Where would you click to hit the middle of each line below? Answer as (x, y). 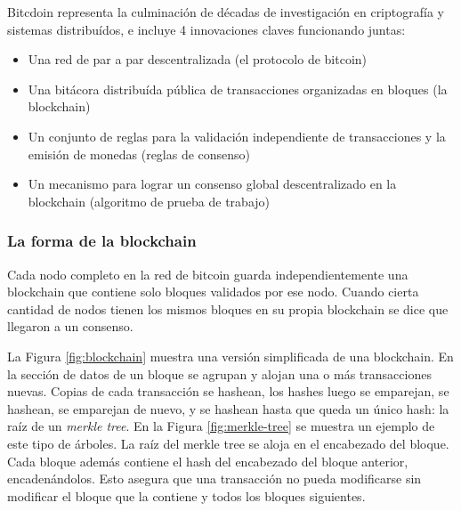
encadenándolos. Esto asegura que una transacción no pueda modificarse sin (214, 479)
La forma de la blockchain (102, 241)
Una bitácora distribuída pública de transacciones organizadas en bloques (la (238, 89)
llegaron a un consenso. (70, 326)
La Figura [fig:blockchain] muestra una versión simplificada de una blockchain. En (230, 356)
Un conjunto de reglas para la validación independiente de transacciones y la (237, 136)
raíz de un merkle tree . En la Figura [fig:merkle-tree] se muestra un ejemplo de (221, 426)
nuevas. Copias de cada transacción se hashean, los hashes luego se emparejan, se (228, 391)
